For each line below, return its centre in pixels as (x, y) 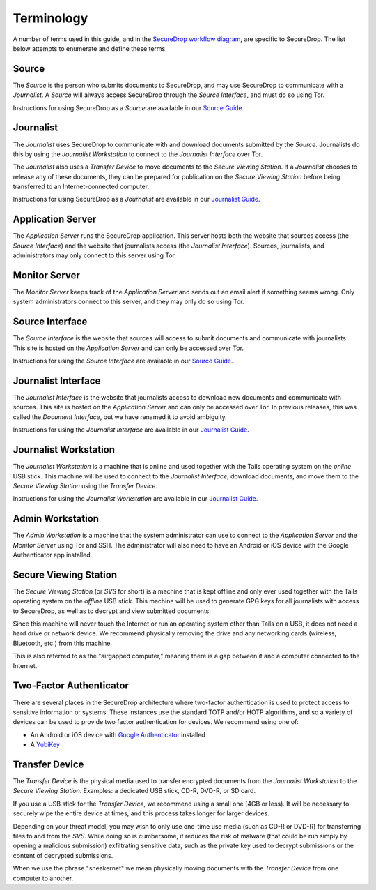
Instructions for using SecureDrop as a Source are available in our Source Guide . (128, 107)
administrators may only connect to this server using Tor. (95, 255)
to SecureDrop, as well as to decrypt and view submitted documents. (112, 611)
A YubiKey (45, 745)
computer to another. (43, 878)
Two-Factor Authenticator (71, 686)
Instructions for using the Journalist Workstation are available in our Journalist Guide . (135, 499)
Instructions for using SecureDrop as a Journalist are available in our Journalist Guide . (136, 199)
